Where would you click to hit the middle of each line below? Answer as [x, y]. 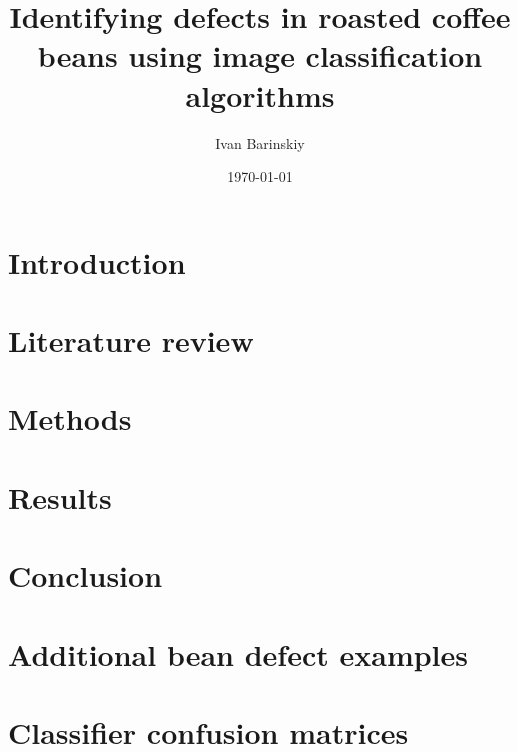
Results [60, 496]
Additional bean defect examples [238, 653]
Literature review [131, 340]
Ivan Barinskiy [260, 142]
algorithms [260, 94]
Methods [70, 418]
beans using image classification [260, 55]
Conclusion [85, 575]
